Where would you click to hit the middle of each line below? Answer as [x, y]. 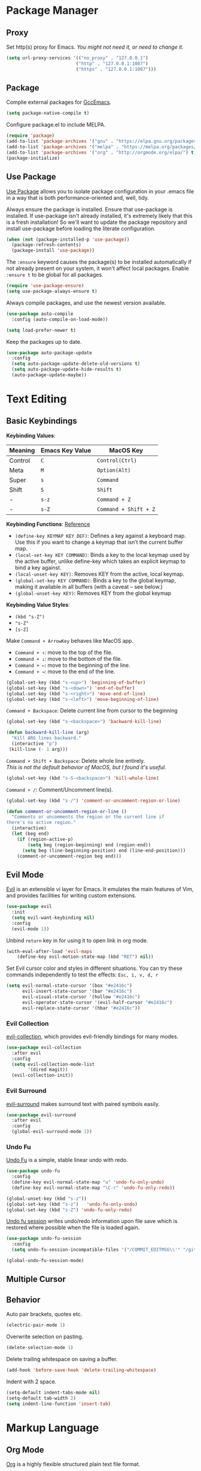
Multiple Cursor [36, 1279]
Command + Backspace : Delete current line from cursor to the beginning [92, 711]
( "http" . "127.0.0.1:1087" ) [112, 64]
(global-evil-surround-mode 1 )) [52, 1132]
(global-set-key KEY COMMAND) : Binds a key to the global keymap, [95, 580]
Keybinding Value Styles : [38, 604]
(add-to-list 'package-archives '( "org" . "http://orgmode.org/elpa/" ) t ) [101, 152]
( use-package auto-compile [40, 314]
